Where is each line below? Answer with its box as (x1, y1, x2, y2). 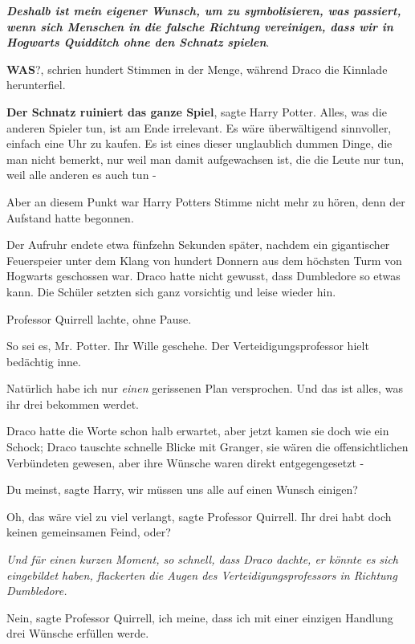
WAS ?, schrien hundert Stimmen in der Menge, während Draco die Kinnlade (6, 60, 388, 77)
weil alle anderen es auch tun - (6, 166, 157, 183)
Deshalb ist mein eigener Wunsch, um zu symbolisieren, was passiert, (6, 2, 401, 18)
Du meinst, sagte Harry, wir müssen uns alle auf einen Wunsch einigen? (6, 481, 358, 498)
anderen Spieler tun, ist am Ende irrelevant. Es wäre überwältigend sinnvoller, (6, 119, 392, 136)
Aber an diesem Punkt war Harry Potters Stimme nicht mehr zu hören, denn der (6, 193, 405, 210)
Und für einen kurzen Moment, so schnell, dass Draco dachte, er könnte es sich (6, 551, 398, 568)
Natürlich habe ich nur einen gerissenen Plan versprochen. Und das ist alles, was (6, 380, 403, 397)
